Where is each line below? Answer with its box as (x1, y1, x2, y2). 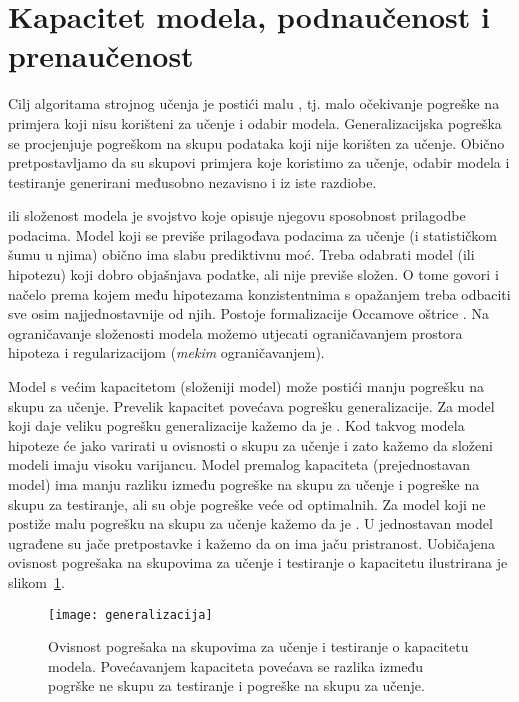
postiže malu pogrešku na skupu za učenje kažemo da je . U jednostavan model (8, 513, 493, 534)
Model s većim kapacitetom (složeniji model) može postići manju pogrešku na (8, 376, 484, 397)
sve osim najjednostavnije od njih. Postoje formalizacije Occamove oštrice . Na (8, 303, 489, 324)
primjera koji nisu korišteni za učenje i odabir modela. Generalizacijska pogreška (8, 112, 502, 133)
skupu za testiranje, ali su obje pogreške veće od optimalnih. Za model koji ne (8, 493, 486, 514)
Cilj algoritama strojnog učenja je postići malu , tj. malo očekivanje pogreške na (8, 93, 500, 114)
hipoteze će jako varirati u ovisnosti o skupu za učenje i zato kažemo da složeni (8, 434, 493, 455)
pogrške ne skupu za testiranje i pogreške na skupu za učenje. (48, 675, 425, 696)
